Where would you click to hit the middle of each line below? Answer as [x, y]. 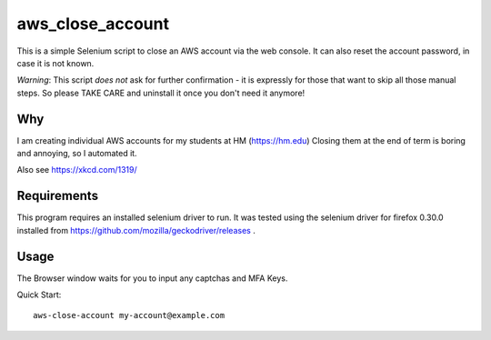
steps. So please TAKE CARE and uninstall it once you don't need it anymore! [161, 93]
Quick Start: [39, 295]
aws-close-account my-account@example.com [129, 315]
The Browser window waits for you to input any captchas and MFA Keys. [152, 278]
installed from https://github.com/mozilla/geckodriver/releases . [136, 230]
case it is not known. [55, 63]
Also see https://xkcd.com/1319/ [77, 170]
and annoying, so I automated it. [77, 154]
